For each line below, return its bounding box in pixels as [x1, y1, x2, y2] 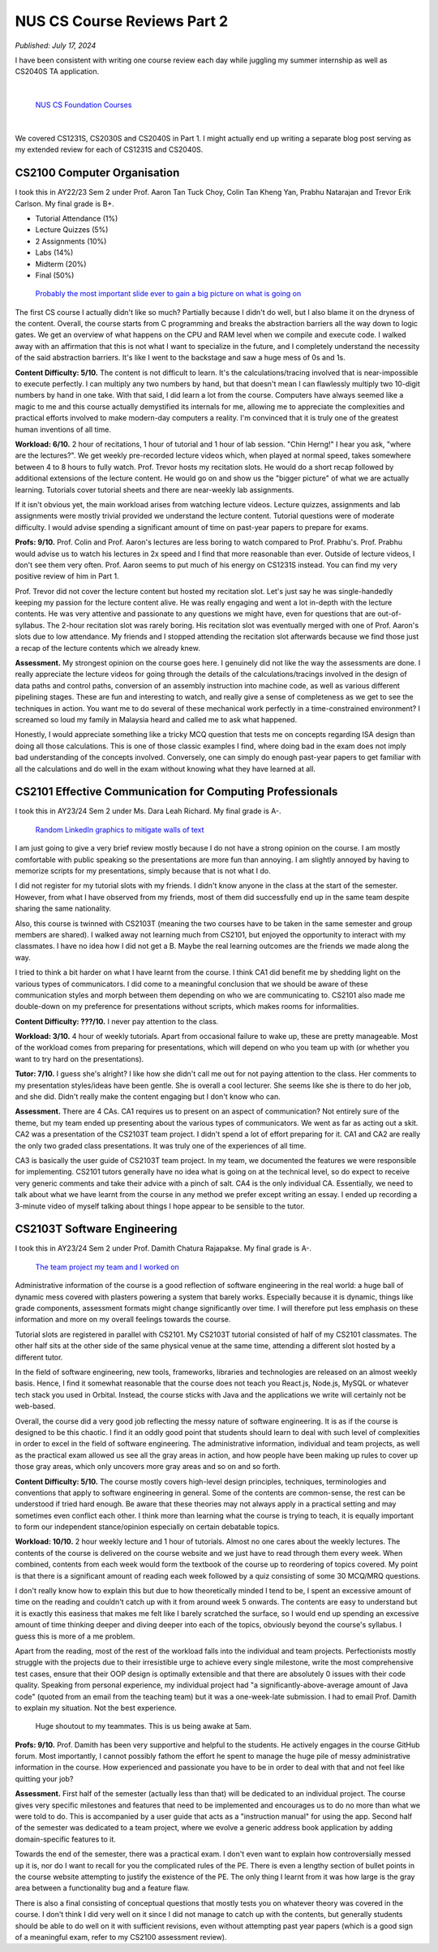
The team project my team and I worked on [35, 1262, 180, 1272]
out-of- [377, 609, 401, 618]
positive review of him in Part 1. [15, 571, 119, 581]
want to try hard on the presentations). [15, 1054, 144, 1063]
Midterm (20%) [35, 259, 87, 269]
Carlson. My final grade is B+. [15, 199, 115, 209]
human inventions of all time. [15, 424, 111, 434]
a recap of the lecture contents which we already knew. [15, 643, 200, 653]
